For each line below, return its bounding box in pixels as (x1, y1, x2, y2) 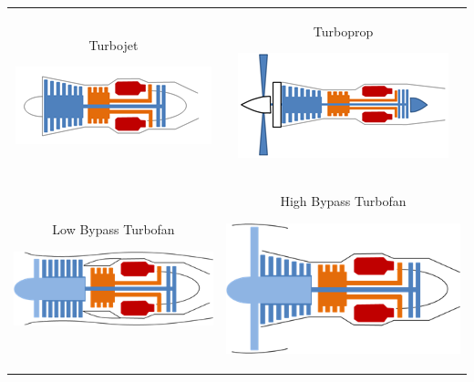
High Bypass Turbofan (280, 191, 407, 211)
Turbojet (88, 35, 139, 54)
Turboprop (313, 21, 374, 40)
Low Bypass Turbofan (52, 219, 175, 238)
